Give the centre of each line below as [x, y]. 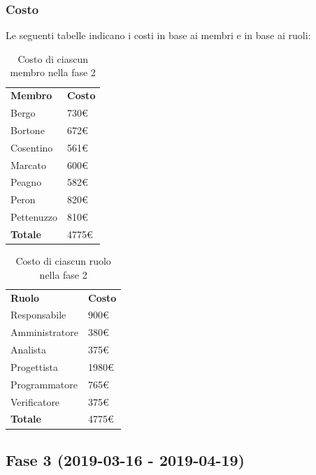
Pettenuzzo [34, 217]
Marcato [28, 165]
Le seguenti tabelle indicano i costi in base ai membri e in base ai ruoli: [158, 35]
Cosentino [32, 147]
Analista [29, 350]
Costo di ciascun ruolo [63, 261]
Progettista [34, 366]
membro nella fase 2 [53, 72]
